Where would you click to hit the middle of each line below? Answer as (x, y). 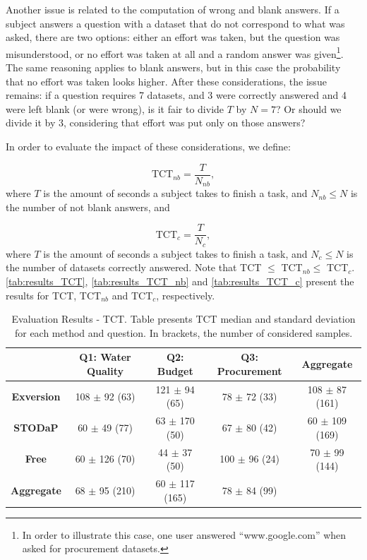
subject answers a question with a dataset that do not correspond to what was (175, 23)
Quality (105, 370)
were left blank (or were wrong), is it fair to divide (115, 108)
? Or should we (308, 108)
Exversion (36, 396)
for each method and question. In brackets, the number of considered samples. (183, 332)
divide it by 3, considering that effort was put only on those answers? (156, 123)
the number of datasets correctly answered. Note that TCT (134, 267)
